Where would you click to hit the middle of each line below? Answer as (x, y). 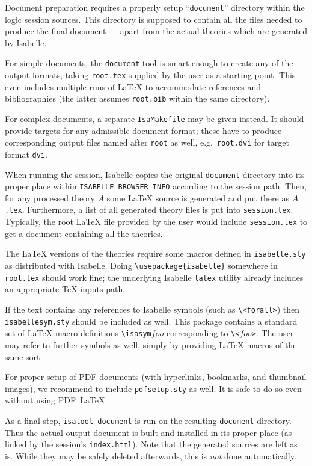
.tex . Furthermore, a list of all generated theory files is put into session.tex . (149, 210)
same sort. (24, 356)
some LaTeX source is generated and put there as (198, 198)
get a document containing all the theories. (84, 233)
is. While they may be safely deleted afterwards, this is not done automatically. (151, 455)
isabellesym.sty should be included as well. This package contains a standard (151, 321)
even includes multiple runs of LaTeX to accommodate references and (133, 86)
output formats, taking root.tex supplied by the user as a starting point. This (150, 75)
